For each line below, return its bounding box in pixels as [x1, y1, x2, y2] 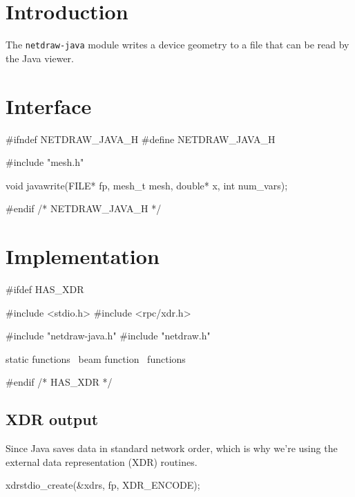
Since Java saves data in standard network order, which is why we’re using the [6, 441, 338, 456]
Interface [6, 91, 92, 120]
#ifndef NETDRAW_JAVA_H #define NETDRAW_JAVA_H [6, 131, 276, 146]
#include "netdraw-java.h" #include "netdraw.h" [6, 328, 211, 343]
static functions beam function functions [6, 351, 186, 366]
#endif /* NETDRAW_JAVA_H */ [6, 201, 162, 216]
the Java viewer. [6, 50, 74, 65]
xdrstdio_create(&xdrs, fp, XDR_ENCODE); [6, 478, 200, 492]
